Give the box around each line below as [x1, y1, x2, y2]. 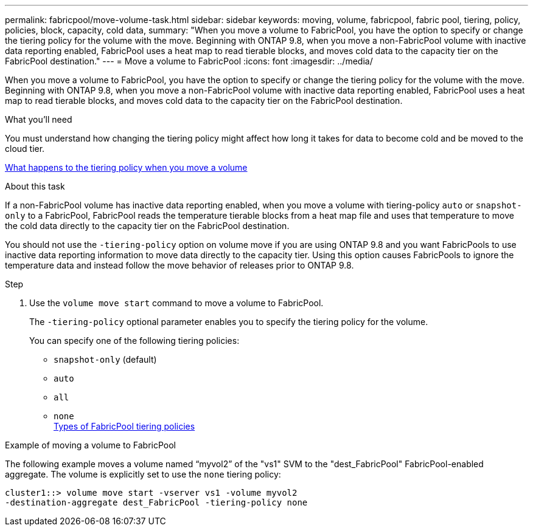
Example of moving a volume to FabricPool [5, 440, 176, 450]
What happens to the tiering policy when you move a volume [5, 162, 248, 173]
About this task [5, 181, 65, 191]
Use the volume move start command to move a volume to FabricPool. [29, 298, 324, 308]
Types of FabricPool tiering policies [54, 421, 195, 431]
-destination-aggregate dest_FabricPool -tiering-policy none [5, 498, 308, 507]
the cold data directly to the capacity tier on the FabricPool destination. [5, 221, 290, 231]
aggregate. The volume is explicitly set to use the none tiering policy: [5, 469, 281, 479]
